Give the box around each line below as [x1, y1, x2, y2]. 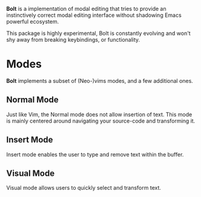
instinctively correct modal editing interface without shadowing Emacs [6, 11, 182, 19]
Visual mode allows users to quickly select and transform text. [6, 184, 162, 192]
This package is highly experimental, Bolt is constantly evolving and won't [6, 30, 191, 37]
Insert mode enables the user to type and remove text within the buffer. [6, 150, 184, 158]
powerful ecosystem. [6, 18, 59, 25]
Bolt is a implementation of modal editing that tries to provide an [6, 5, 166, 12]
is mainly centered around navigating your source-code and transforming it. [6, 117, 196, 124]
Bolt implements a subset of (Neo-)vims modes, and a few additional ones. [6, 77, 194, 84]
